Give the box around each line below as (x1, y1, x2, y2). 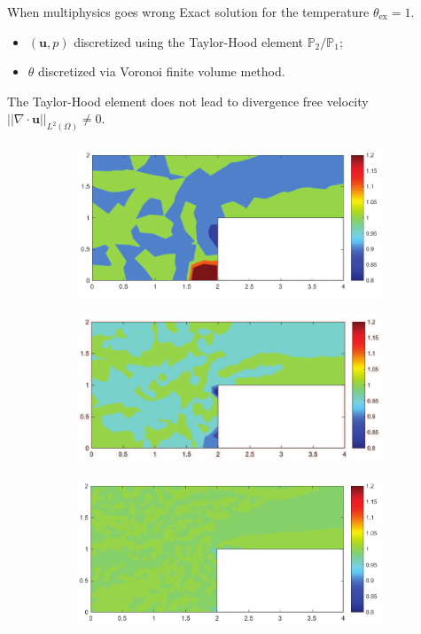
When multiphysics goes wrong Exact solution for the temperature (7, 3, 370, 20)
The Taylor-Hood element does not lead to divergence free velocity (7, 91, 369, 110)
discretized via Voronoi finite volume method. (38, 62, 285, 81)
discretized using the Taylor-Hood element (74, 32, 303, 51)
